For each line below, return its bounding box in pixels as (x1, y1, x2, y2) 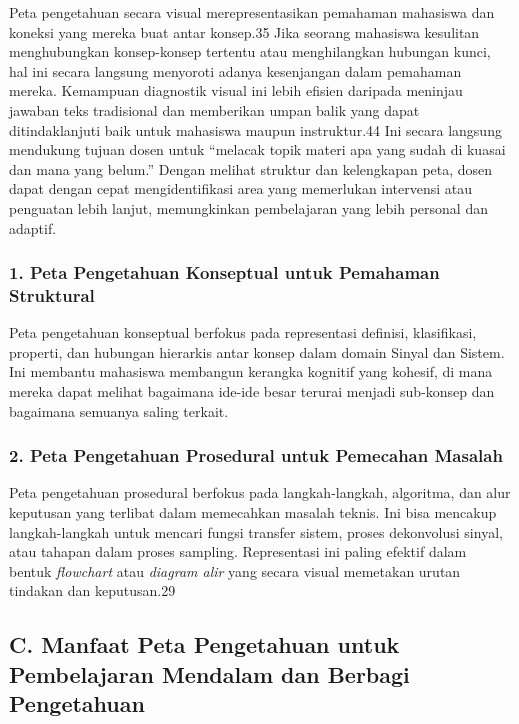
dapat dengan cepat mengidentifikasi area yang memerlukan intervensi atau (9, 178, 473, 199)
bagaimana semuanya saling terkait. (9, 400, 229, 421)
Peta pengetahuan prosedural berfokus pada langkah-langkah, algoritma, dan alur (9, 482, 511, 503)
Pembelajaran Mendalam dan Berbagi (9, 658, 410, 689)
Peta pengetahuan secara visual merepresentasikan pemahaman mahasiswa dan (9, 2, 495, 22)
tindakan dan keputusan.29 (9, 580, 176, 601)
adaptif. (9, 217, 57, 238)
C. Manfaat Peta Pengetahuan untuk (9, 629, 400, 660)
